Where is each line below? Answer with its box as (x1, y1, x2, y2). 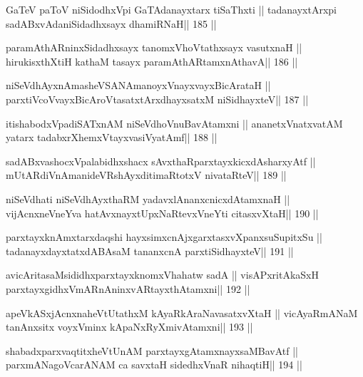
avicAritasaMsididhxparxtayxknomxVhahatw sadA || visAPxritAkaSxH (6, 267, 319, 282)
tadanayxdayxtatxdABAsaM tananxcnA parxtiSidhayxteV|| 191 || (6, 243, 294, 258)
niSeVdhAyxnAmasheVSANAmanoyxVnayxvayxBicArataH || (6, 78, 271, 93)
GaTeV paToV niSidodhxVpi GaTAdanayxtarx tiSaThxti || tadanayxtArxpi (6, 2, 337, 16)
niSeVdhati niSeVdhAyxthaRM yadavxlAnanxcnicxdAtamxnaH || (6, 191, 290, 206)
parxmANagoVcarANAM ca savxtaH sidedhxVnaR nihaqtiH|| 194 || (6, 357, 302, 372)
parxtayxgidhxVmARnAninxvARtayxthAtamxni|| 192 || (6, 281, 250, 296)
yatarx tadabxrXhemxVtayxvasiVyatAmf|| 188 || (6, 130, 218, 145)
